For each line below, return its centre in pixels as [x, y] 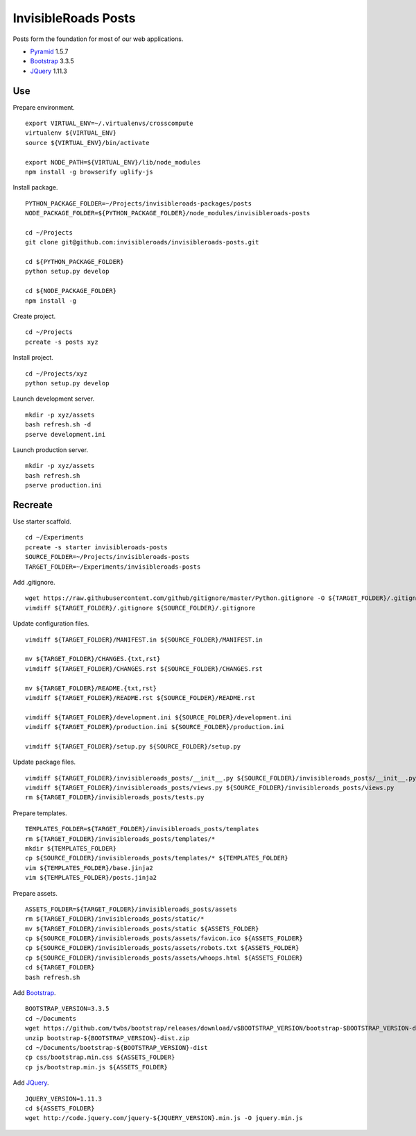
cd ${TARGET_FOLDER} [60, 968]
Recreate [33, 504]
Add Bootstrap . [34, 993]
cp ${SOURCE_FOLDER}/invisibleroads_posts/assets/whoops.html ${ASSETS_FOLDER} [164, 958]
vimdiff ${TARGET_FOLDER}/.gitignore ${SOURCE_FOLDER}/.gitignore [140, 608]
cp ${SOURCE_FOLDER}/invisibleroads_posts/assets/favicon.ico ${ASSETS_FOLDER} [164, 938]
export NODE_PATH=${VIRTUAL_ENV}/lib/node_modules [113, 162]
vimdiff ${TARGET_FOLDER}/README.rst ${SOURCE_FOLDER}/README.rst [140, 698]
